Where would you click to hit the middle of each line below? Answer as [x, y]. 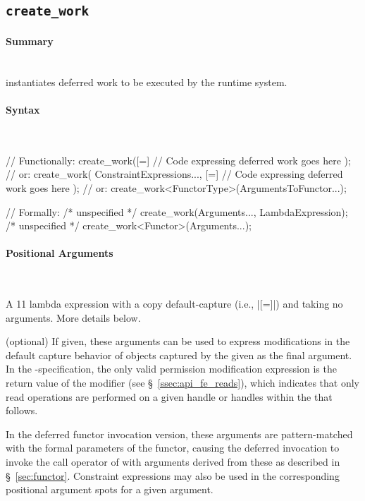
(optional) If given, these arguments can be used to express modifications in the [178, 341]
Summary [30, 41]
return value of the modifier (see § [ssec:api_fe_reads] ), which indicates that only [182, 383]
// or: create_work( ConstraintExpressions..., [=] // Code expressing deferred [174, 174]
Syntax [23, 109]
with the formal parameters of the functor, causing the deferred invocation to [173, 448]
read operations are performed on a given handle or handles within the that [169, 396]
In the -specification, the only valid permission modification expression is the [171, 369]
